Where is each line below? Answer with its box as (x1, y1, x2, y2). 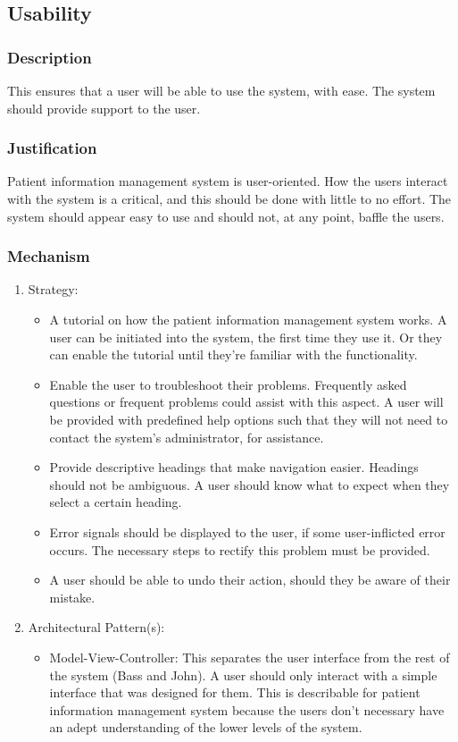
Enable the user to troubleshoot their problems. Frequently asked (49, 375, 407, 393)
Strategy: (28, 280, 79, 299)
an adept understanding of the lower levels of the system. (49, 718, 362, 737)
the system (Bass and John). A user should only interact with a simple (49, 665, 437, 684)
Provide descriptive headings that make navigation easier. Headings (49, 458, 419, 476)
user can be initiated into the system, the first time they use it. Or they (49, 327, 443, 346)
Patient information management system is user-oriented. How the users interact (7, 172, 448, 190)
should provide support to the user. (7, 98, 201, 117)
